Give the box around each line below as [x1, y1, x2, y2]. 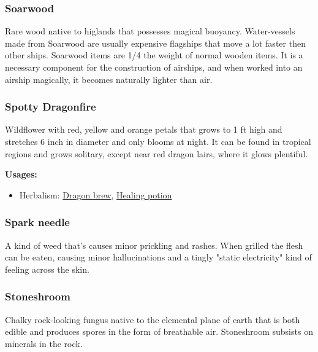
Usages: [5, 168, 37, 181]
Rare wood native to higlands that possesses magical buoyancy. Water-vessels [5, 25, 295, 37]
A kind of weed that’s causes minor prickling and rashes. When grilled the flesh [5, 238, 303, 251]
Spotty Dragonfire [5, 99, 96, 114]
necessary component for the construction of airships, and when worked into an [5, 61, 303, 73]
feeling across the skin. [5, 262, 89, 275]
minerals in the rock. [5, 337, 83, 350]
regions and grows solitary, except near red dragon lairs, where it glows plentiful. [5, 147, 308, 160]
